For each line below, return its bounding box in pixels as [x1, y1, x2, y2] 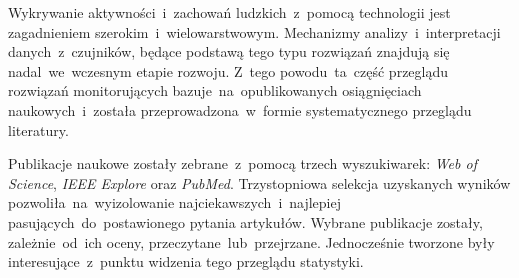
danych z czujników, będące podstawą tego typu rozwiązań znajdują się [8, 41, 450, 62]
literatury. [8, 119, 69, 140]
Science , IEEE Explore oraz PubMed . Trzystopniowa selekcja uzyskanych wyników [8, 172, 511, 193]
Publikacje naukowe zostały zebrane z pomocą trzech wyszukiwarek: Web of [8, 153, 477, 174]
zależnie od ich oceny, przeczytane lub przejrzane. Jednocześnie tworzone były [8, 231, 495, 252]
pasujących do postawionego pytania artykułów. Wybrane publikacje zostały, [8, 211, 483, 232]
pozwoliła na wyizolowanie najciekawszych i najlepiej [8, 192, 342, 213]
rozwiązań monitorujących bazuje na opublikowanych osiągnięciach [8, 80, 422, 101]
